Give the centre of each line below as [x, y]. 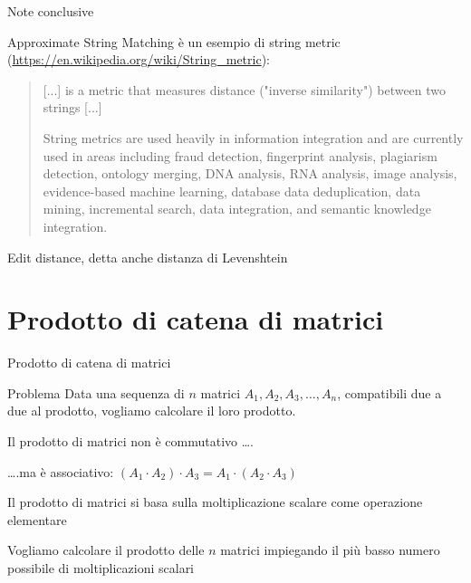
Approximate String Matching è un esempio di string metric [174, 41]
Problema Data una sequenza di [96, 392]
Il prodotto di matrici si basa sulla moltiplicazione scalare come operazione [215, 502]
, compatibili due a [389, 392]
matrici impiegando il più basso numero [330, 550]
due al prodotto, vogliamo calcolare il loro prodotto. [152, 411]
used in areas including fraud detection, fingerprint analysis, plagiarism [240, 155]
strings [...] [72, 107]
